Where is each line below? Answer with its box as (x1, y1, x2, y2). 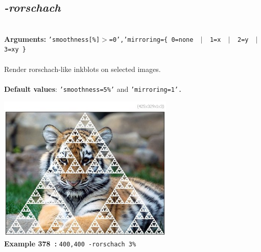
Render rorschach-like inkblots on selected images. (4, 63, 161, 74)
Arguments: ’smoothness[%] (4, 33, 100, 44)
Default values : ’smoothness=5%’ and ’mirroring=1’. (4, 83, 182, 94)
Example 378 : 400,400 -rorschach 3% (4, 238, 136, 248)
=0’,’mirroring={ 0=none (109, 36, 194, 43)
